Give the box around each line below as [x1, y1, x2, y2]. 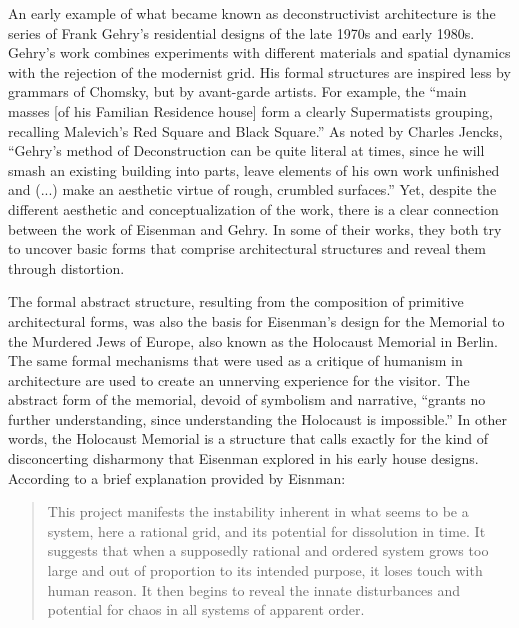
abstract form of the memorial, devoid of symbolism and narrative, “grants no [8, 389, 486, 410]
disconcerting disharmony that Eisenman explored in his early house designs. [8, 448, 479, 469]
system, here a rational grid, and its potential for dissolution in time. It [47, 520, 486, 541]
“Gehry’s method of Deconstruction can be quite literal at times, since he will [8, 140, 485, 161]
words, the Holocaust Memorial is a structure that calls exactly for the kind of [8, 428, 489, 449]
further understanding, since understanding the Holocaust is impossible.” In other [8, 408, 507, 429]
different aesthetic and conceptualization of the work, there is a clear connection [8, 198, 499, 219]
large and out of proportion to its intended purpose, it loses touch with [47, 560, 483, 581]
